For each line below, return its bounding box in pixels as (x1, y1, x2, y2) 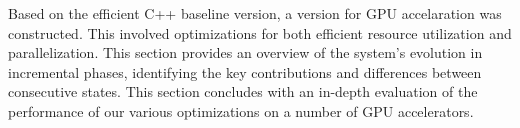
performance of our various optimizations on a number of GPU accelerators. (8, 100, 474, 121)
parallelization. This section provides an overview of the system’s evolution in (8, 42, 483, 63)
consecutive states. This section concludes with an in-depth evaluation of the (8, 81, 478, 102)
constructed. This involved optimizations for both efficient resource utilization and (8, 22, 512, 43)
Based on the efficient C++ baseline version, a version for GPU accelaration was (8, 3, 502, 23)
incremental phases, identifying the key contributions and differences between (8, 61, 482, 82)
